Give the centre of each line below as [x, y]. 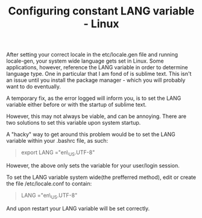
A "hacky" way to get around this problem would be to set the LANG [91, 134]
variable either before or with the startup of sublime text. [76, 105]
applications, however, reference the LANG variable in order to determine [97, 67]
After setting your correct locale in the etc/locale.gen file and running [92, 55]
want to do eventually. [34, 87]
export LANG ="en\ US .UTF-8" [58, 153]
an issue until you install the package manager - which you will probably [96, 80]
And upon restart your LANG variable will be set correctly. [78, 208]
